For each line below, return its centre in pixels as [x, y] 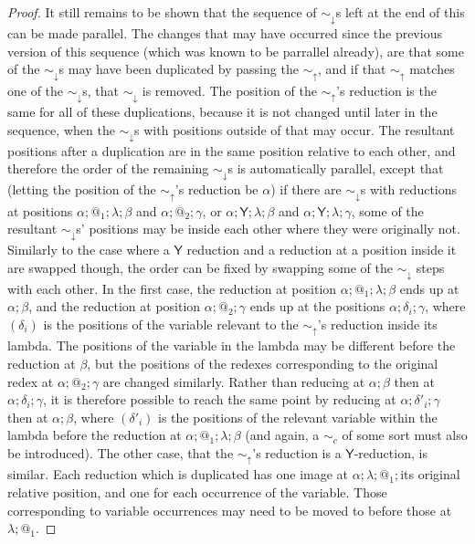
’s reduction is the [386, 90]
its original [430, 474]
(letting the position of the [82, 189]
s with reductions [409, 189]
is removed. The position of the [229, 90]
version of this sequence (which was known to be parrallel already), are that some [236, 51]
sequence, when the [61, 129]
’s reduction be [216, 189]
